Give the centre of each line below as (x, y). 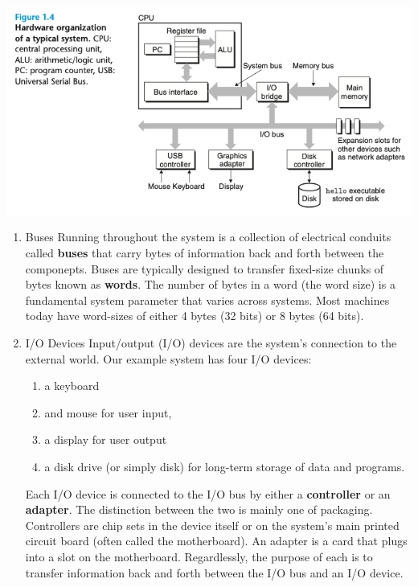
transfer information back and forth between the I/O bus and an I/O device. (214, 572)
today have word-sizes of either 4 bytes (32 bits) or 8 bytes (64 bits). (195, 316)
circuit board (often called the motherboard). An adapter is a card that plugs (216, 541)
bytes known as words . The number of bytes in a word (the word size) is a (210, 284)
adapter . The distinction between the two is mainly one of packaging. (199, 509)
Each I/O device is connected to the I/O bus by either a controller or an (208, 493)
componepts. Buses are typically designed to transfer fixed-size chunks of (205, 268)
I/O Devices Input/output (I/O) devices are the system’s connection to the (211, 343)
